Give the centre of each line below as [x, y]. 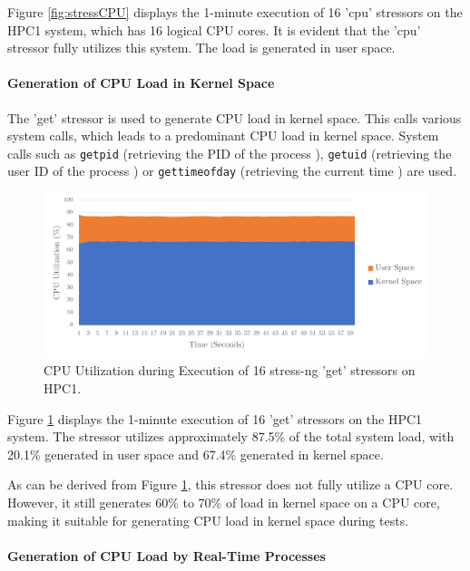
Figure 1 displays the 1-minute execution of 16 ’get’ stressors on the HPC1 [215, 418]
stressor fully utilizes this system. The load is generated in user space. [201, 48]
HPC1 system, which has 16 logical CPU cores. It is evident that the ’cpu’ [214, 29]
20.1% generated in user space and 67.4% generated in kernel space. [196, 454]
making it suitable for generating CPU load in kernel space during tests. [208, 520]
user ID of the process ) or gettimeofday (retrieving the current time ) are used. [232, 171]
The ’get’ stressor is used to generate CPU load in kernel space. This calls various [235, 117]
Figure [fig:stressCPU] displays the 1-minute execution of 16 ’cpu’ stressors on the [235, 12]
